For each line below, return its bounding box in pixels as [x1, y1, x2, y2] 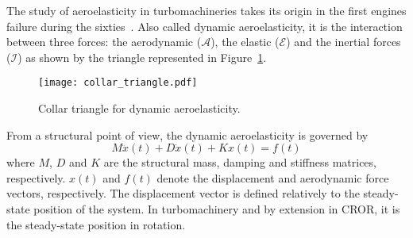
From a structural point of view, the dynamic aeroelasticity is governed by [6, 126, 369, 143]
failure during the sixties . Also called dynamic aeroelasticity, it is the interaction [6, 17, 403, 34]
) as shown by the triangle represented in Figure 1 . [17, 48, 267, 65]
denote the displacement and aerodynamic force [156, 169, 389, 186]
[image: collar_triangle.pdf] [38, 77, 198, 89]
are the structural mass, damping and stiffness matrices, [103, 154, 376, 171]
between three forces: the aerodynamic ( [6, 33, 202, 50]
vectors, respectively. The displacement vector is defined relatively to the [6, 185, 360, 202]
